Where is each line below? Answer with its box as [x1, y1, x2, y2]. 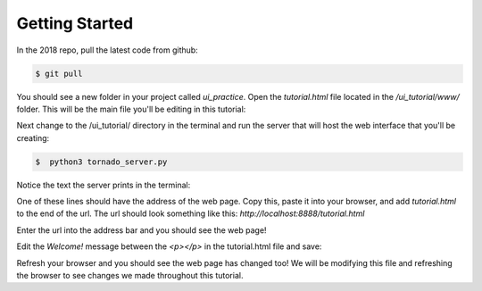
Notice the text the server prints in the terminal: [16, 179, 191, 190]
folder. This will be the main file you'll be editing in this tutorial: [16, 104, 246, 114]
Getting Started [16, 13, 134, 33]
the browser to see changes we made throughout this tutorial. [16, 270, 244, 280]
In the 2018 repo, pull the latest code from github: [16, 45, 198, 55]
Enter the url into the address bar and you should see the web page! [16, 224, 267, 236]
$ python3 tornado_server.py [35, 156, 168, 167]
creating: [16, 132, 50, 143]
